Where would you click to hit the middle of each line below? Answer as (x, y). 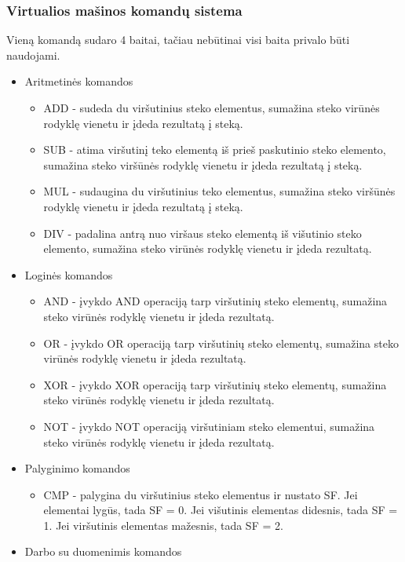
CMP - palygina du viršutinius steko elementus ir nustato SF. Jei (201, 494)
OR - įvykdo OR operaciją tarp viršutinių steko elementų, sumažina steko (221, 343)
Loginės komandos (69, 274)
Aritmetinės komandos (79, 81)
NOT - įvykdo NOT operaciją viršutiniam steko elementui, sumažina (209, 426)
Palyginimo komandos (77, 468)
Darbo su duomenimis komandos (103, 551)
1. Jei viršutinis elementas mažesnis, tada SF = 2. (163, 525)
